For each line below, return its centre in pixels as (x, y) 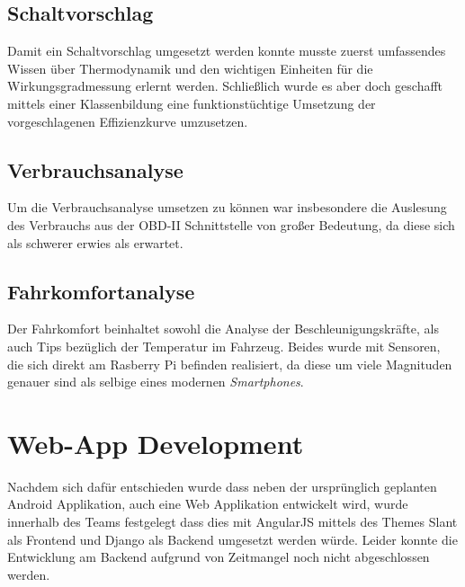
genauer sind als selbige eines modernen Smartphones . (156, 382)
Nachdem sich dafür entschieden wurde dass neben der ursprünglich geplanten (222, 486)
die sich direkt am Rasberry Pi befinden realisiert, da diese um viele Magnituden (230, 364)
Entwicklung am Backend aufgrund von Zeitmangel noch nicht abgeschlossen (219, 557)
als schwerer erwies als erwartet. (95, 242)
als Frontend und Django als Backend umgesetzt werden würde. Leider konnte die (232, 539)
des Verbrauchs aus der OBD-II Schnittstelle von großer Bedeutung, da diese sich (231, 224)
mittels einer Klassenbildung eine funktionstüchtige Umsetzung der (192, 103)
